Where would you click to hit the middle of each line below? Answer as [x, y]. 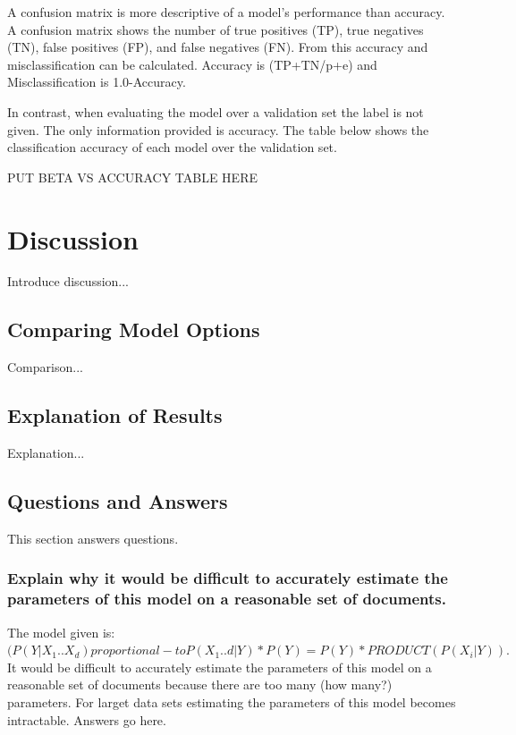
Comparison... [45, 367]
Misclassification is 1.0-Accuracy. [97, 82]
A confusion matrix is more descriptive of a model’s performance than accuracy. [226, 12]
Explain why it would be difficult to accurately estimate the [228, 578]
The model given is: [61, 632]
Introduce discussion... [68, 281]
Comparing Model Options [134, 329]
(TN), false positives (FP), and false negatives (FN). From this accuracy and [218, 47]
